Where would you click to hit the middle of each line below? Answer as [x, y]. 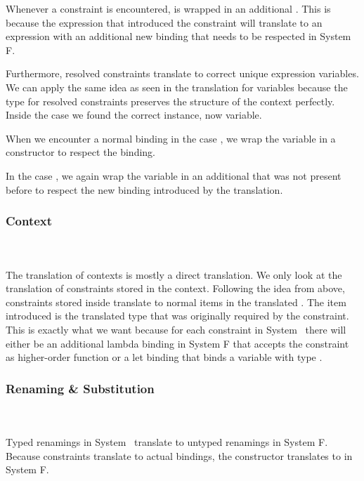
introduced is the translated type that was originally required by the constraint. [177, 316]
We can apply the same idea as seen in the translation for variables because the [177, 87]
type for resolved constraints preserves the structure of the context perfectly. [170, 101]
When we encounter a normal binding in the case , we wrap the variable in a [171, 138]
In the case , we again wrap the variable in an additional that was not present [174, 175]
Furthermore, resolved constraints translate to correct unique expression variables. [182, 73]
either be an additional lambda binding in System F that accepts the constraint [177, 343]
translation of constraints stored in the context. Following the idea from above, [175, 288]
